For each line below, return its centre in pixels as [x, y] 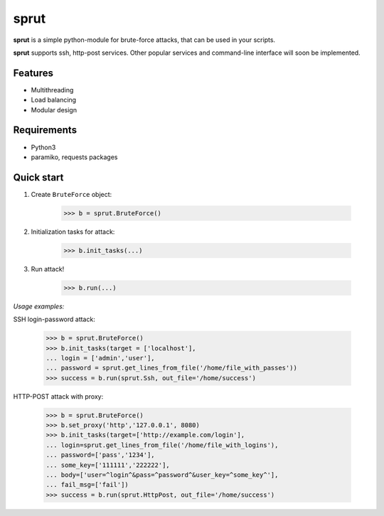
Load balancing [54, 100]
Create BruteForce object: [71, 194]
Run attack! [48, 269]
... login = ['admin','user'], [101, 358]
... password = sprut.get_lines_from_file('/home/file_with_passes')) [172, 368]
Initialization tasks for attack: [73, 232]
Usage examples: [39, 306]
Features [33, 73]
